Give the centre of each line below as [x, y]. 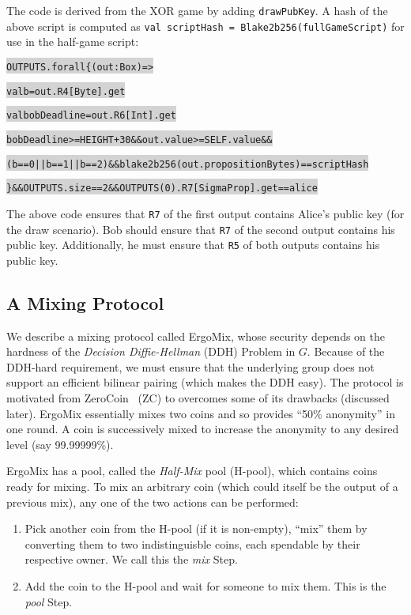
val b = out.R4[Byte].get [66, 91]
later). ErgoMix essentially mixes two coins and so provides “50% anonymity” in [201, 413]
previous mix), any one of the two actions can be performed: [153, 502]
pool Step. [49, 601]
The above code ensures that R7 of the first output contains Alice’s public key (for [205, 213]
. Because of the [346, 351]
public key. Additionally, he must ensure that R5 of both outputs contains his [193, 245]
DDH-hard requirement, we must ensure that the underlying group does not [190, 366]
